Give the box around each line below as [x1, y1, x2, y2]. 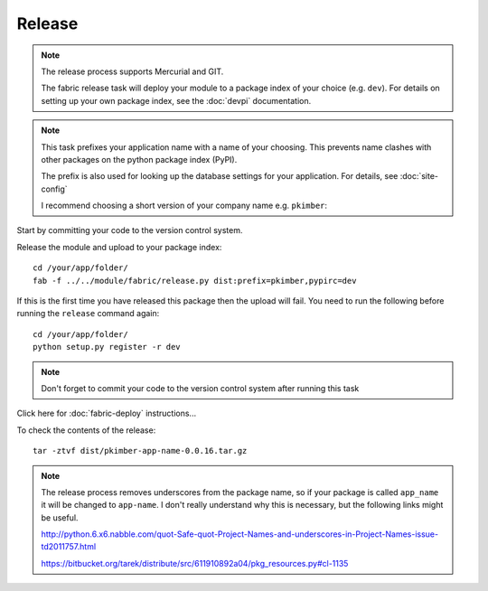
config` [41, 183, 68, 194]
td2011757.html [41, 541, 97, 552]
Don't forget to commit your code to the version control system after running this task [41, 382, 360, 393]
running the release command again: [16, 308, 160, 319]
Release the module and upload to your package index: [16, 241, 222, 252]
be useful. [41, 511, 79, 523]
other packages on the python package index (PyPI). [41, 154, 238, 164]
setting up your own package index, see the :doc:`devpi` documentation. [41, 95, 312, 106]
